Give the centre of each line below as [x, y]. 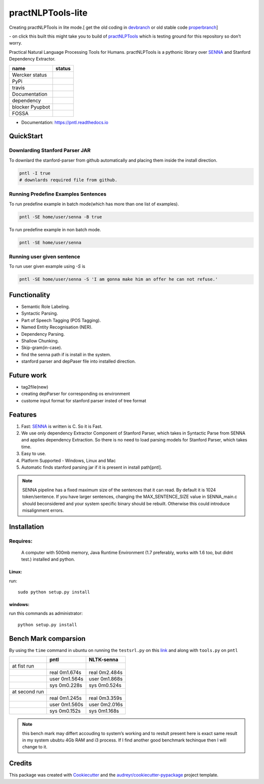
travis [19, 87]
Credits [21, 763]
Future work [28, 375]
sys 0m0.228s [66, 685]
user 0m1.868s [106, 679]
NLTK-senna [103, 660]
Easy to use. [34, 454]
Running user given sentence [45, 257]
